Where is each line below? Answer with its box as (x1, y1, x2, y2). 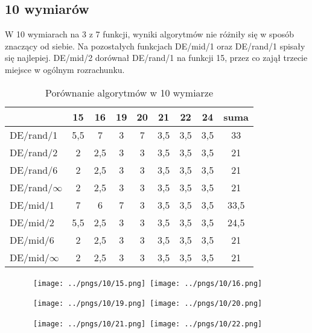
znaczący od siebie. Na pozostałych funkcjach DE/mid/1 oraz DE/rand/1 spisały (5, 39, 305, 52)
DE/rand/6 (10, 162, 58, 177)
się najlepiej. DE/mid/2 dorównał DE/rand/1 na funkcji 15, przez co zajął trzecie (5, 51, 308, 64)
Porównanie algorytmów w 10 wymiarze (45, 85, 214, 100)
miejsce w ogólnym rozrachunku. (5, 63, 125, 75)
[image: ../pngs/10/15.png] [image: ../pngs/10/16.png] (33, 279, 263, 288)
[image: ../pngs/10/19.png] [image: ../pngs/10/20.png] (33, 299, 263, 308)
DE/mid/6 (10, 232, 54, 247)
